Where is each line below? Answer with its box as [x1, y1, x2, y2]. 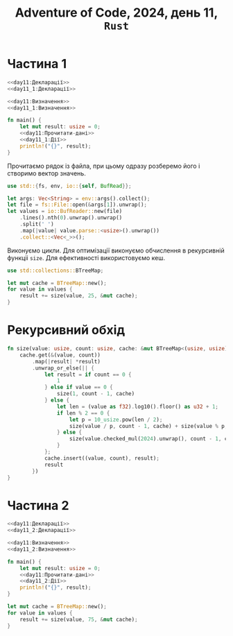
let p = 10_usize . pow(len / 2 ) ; [69, 416, 163, 423]
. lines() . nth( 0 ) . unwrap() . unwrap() [19, 214, 123, 221]
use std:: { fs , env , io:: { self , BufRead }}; [7, 182, 132, 189]
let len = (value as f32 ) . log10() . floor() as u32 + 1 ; [56, 403, 219, 410]
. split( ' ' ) [19, 221, 54, 228]
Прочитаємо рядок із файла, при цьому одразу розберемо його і [7, 162, 200, 170]
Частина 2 [7, 497, 69, 513]
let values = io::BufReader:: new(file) [7, 208, 123, 215]
